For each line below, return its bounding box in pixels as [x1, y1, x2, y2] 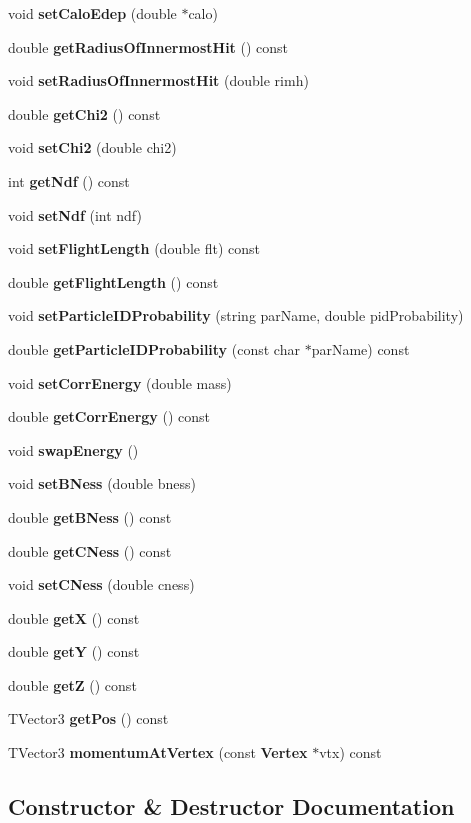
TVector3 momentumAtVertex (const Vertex [8, 742, 308, 763]
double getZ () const [8, 674, 137, 695]
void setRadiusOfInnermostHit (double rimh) [8, 70, 309, 91]
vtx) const [319, 742, 382, 763]
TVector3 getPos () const [8, 708, 169, 729]
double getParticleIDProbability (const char [8, 338, 300, 359]
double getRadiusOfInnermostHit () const [8, 36, 289, 57]
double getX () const [8, 607, 140, 628]
